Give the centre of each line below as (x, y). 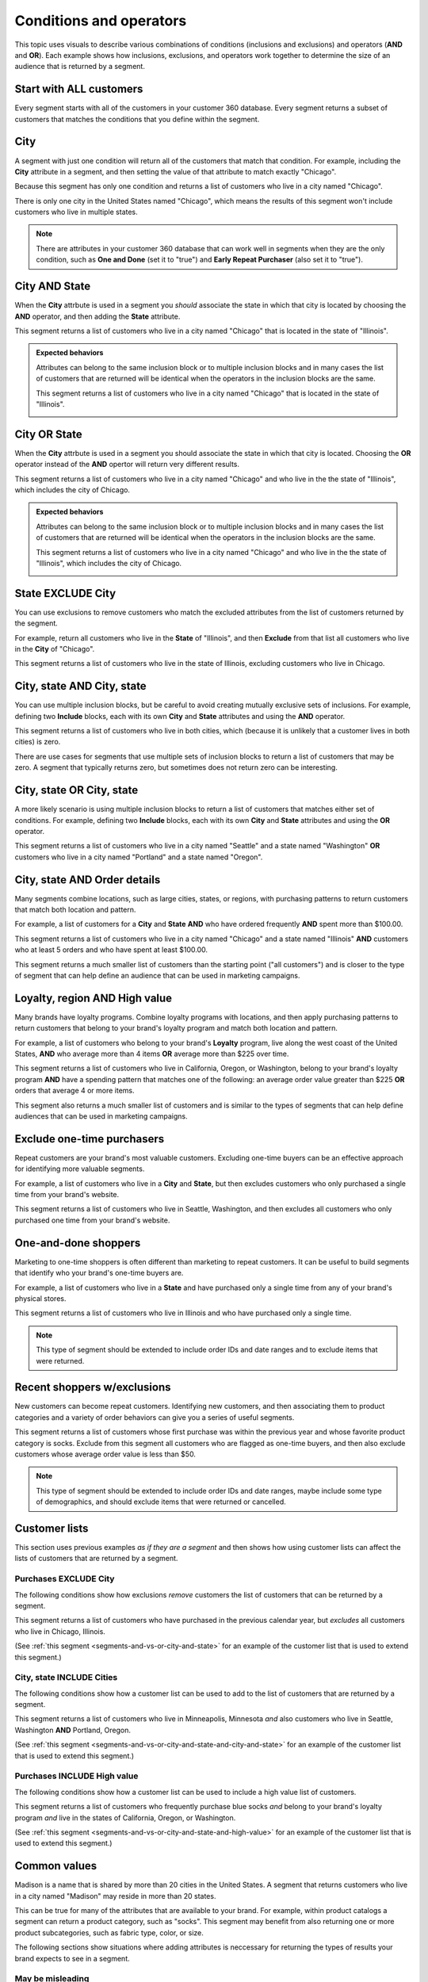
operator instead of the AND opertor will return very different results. (127, 465)
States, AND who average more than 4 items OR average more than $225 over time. (152, 1054)
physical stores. (40, 1298)
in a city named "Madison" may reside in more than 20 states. (115, 1896)
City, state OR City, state (76, 790)
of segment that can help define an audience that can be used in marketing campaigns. (157, 975)
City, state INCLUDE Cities (66, 1678)
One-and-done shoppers (78, 1243)
